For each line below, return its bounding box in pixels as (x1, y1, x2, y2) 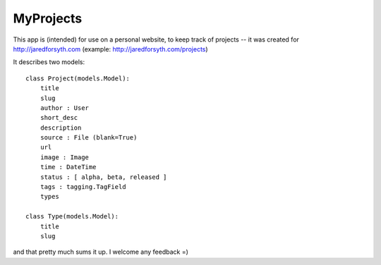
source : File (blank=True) (40, 134, 138, 142)
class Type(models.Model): (25, 212, 119, 221)
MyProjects (13, 11, 83, 26)
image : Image (40, 153, 90, 161)
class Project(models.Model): (25, 74, 131, 82)
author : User (40, 104, 90, 112)
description (40, 123, 82, 132)
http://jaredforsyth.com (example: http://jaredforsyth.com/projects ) (13, 44, 208, 53)
